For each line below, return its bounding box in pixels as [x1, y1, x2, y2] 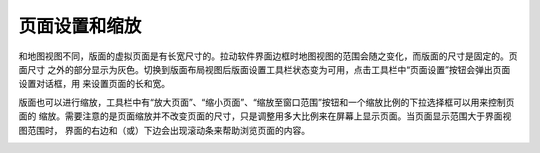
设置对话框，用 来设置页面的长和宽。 [18, 78, 170, 90]
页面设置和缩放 [18, 15, 142, 37]
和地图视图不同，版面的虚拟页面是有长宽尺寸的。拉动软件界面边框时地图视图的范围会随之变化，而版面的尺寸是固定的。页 [18, 50, 518, 62]
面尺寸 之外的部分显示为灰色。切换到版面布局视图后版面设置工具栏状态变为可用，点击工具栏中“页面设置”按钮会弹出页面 [18, 63, 511, 75]
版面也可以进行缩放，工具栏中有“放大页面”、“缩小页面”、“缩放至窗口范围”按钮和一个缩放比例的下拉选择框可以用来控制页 [18, 96, 515, 108]
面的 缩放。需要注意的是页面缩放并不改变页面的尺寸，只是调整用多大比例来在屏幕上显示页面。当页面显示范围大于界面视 [18, 110, 512, 122]
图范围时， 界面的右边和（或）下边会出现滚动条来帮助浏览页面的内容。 [18, 124, 310, 136]
